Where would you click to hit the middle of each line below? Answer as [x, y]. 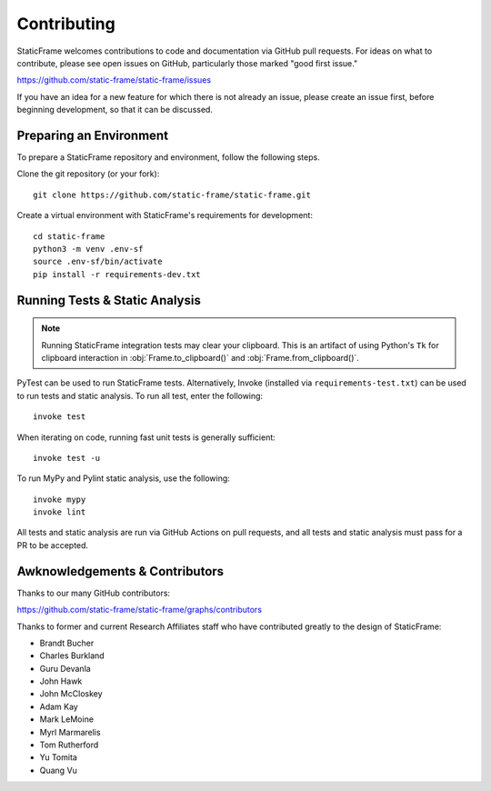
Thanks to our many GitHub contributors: [94, 593]
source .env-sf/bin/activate [98, 262]
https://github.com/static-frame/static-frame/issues [114, 80]
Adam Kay [59, 706]
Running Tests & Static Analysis [109, 300]
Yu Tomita [58, 757]
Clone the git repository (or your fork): [88, 174]
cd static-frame [69, 236]
